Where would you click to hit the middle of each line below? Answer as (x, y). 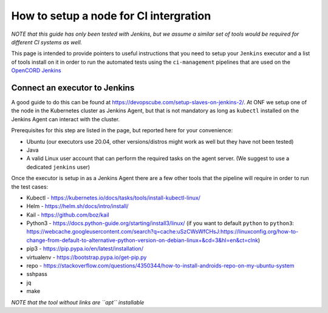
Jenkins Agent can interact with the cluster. (66, 119)
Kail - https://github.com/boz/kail (68, 215)
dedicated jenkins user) (58, 167)
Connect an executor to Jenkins (73, 88)
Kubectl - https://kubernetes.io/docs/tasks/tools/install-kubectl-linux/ (113, 198)
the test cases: (30, 187)
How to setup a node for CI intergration (111, 16)
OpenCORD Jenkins (36, 70)
